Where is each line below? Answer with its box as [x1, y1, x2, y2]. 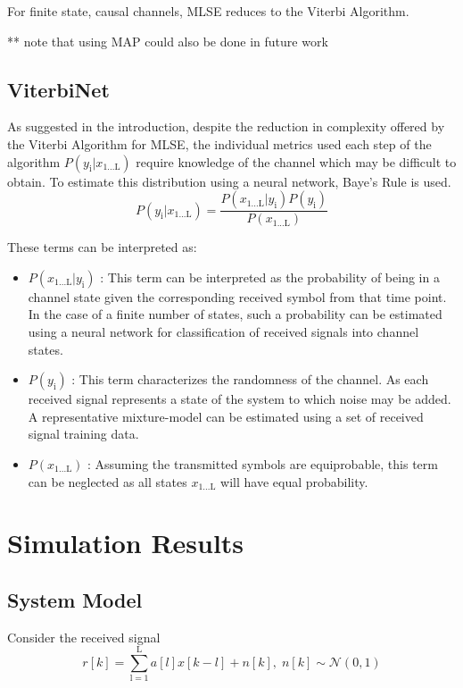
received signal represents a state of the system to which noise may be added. [28, 390, 451, 408]
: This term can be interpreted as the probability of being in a [100, 267, 440, 286]
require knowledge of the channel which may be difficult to [136, 152, 457, 171]
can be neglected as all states [28, 472, 187, 491]
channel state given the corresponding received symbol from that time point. [28, 287, 447, 306]
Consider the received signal [7, 627, 161, 646]
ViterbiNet [7, 75, 110, 103]
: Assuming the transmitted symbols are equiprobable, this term [87, 454, 438, 473]
